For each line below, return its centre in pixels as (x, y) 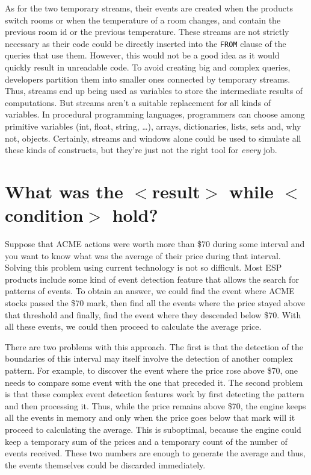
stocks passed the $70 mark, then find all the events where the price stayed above (155, 303)
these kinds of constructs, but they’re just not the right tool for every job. (141, 150)
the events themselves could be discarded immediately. (105, 464)
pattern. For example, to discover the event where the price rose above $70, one (152, 370)
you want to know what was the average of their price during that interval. (143, 255)
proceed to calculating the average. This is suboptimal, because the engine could (153, 429)
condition (44, 215)
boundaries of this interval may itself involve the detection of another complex (149, 358)
